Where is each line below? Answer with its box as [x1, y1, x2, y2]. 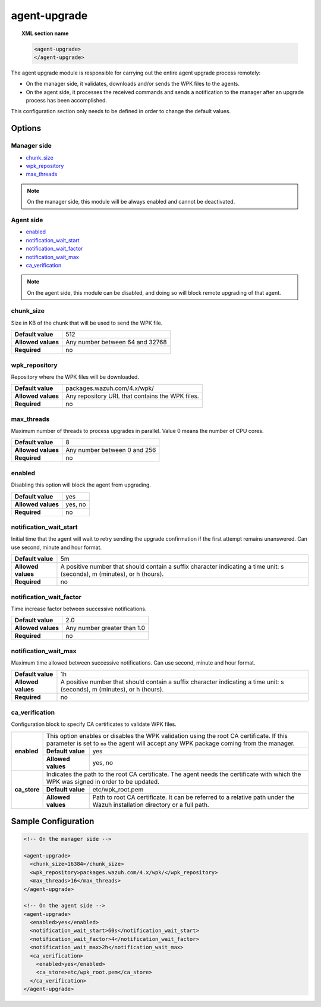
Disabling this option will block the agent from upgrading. [11, 481, 152, 488]
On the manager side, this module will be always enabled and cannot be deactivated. [27, 198, 235, 205]
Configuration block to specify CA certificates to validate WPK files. [11, 721, 177, 728]
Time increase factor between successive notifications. [11, 605, 147, 612]
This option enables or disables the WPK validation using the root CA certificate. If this [46, 731, 288, 740]
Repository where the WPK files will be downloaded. [11, 373, 140, 381]
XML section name [21, 30, 69, 37]
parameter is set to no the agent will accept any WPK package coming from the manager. [46, 739, 295, 747]
